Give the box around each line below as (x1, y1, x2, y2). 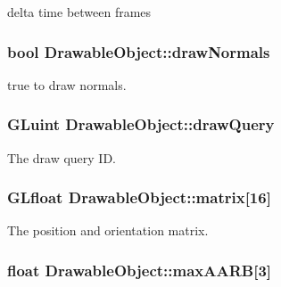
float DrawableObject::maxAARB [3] (7, 258, 272, 281)
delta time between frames (7, 3, 152, 20)
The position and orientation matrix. (7, 221, 209, 240)
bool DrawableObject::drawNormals (7, 40, 270, 62)
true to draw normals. (7, 75, 127, 94)
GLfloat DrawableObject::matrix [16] (7, 186, 271, 209)
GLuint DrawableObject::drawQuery (7, 113, 275, 135)
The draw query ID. (7, 148, 116, 167)
